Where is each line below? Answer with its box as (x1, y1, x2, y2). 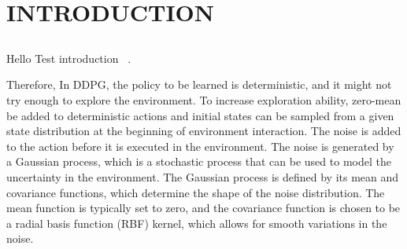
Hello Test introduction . (6, 49, 131, 66)
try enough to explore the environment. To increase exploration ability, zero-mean (6, 91, 401, 108)
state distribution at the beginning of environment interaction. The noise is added (6, 123, 401, 139)
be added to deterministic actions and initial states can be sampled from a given (6, 107, 394, 123)
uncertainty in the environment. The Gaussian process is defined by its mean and (6, 168, 399, 185)
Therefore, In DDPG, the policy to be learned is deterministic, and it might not (6, 76, 392, 93)
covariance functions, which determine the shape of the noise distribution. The (6, 184, 385, 200)
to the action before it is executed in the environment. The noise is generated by (6, 137, 394, 154)
